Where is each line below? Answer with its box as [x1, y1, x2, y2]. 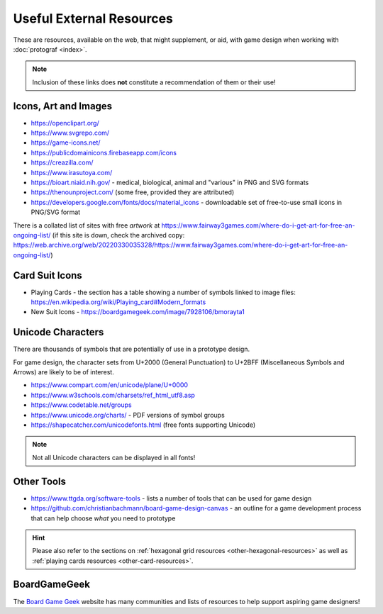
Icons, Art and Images [13, 100, 113, 112]
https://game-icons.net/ [30, 138, 101, 147]
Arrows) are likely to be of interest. [13, 368, 115, 376]
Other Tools [13, 475, 67, 487]
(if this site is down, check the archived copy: [52, 230, 185, 239]
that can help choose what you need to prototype [30, 514, 176, 523]
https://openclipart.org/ [30, 118, 99, 127]
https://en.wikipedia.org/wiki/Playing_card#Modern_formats [30, 298, 206, 306]
